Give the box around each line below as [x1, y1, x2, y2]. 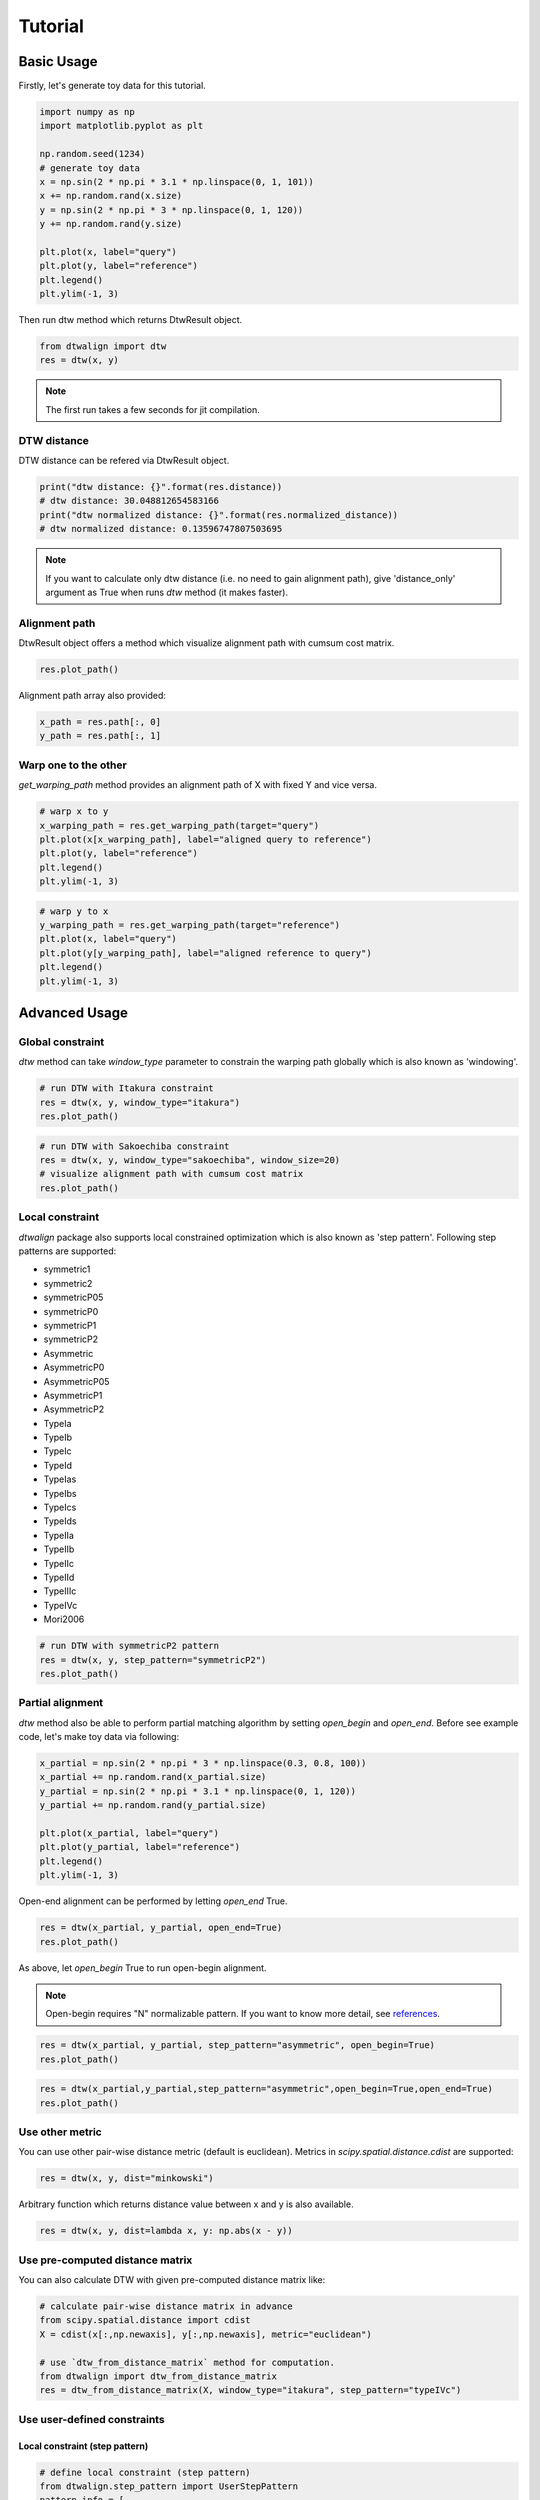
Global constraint [18, 1035, 105, 1049]
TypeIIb [43, 1543, 75, 1555]
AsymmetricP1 [43, 1389, 103, 1401]
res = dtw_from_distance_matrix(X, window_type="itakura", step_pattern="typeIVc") [39, 2385, 462, 2396]
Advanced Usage [18, 1005, 129, 1022]
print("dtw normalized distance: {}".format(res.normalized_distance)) [39, 509, 399, 520]
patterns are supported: [18, 1245, 117, 1257]
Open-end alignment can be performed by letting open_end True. [18, 1895, 289, 1907]
